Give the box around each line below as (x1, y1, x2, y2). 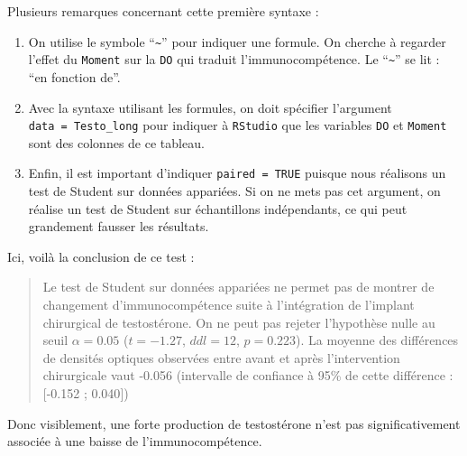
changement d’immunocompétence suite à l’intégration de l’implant (42, 294, 415, 313)
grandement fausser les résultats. (28, 217, 209, 236)
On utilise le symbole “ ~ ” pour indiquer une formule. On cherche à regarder (28, 32, 446, 51)
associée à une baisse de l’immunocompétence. (7, 432, 262, 451)
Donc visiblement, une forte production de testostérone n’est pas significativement (7, 414, 461, 433)
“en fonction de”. (28, 67, 121, 86)
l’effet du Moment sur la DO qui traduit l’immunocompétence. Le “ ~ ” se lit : (28, 50, 440, 69)
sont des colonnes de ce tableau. (28, 133, 205, 152)
